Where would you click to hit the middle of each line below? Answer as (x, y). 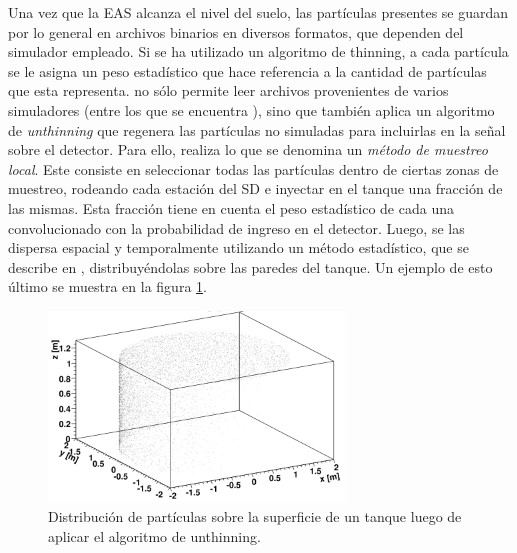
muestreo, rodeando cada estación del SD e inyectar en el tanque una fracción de (255, 188)
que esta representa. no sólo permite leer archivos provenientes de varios (228, 90)
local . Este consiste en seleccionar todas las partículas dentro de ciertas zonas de (253, 168)
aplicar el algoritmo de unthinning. (154, 535)
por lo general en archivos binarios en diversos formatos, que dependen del (236, 31)
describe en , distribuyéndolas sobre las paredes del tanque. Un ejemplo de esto (250, 266)
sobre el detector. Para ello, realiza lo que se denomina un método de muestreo (248, 149)
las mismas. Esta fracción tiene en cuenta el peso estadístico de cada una (231, 207)
